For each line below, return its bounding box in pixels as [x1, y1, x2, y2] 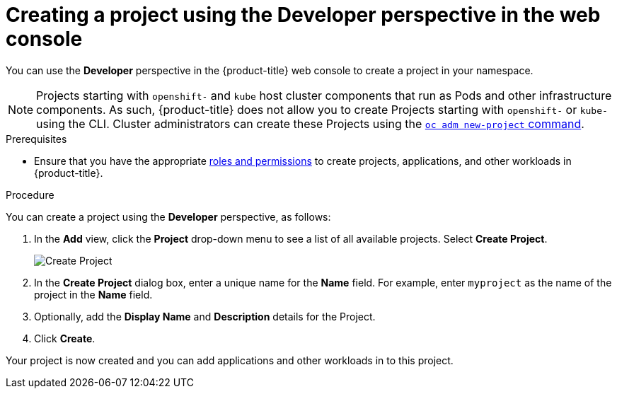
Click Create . [34, 332, 96, 344]
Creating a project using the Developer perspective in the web [6, 3, 601, 27]
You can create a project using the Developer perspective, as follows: [6, 210, 331, 223]
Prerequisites [6, 132, 67, 145]
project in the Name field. [34, 288, 153, 301]
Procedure [6, 188, 54, 201]
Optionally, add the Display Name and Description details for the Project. [34, 310, 376, 323]
